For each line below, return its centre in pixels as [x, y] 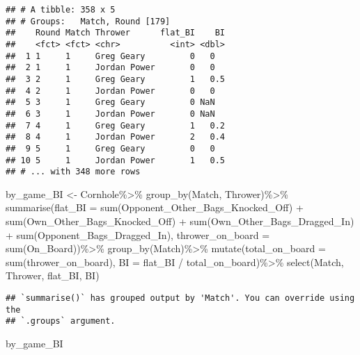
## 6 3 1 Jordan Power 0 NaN [110, 114]
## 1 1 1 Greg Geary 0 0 [110, 56]
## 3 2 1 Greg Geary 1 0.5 [115, 79]
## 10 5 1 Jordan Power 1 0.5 [115, 160]
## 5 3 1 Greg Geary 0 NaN [110, 102]
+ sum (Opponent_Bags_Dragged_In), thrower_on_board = [138, 234]
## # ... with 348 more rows [73, 172]
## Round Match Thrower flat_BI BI [115, 33]
